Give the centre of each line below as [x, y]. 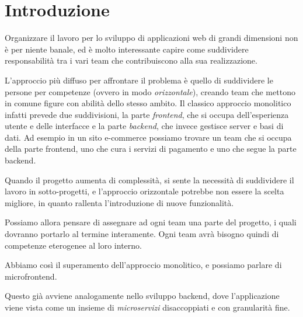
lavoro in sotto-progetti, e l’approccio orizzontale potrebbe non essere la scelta [144, 191]
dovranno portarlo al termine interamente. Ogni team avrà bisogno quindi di [142, 234]
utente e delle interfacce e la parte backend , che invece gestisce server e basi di [144, 126]
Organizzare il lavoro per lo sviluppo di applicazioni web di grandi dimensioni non [151, 38]
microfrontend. [31, 276]
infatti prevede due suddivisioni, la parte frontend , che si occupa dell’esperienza [147, 114]
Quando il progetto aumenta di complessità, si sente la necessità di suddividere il [149, 180]
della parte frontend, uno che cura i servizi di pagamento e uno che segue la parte [151, 149]
